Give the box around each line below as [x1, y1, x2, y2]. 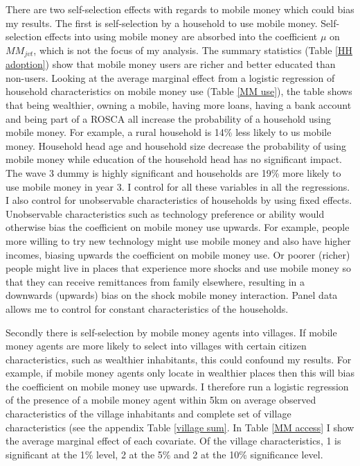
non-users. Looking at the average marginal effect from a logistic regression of [6, 70, 335, 85]
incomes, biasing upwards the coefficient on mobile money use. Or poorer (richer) [6, 247, 350, 261]
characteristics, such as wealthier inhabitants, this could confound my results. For [6, 352, 352, 366]
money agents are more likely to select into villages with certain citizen [6, 338, 307, 353]
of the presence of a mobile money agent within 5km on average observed [6, 392, 316, 407]
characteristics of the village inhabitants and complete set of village [6, 406, 291, 421]
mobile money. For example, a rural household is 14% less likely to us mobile [6, 125, 332, 139]
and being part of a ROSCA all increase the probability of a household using [6, 111, 331, 126]
